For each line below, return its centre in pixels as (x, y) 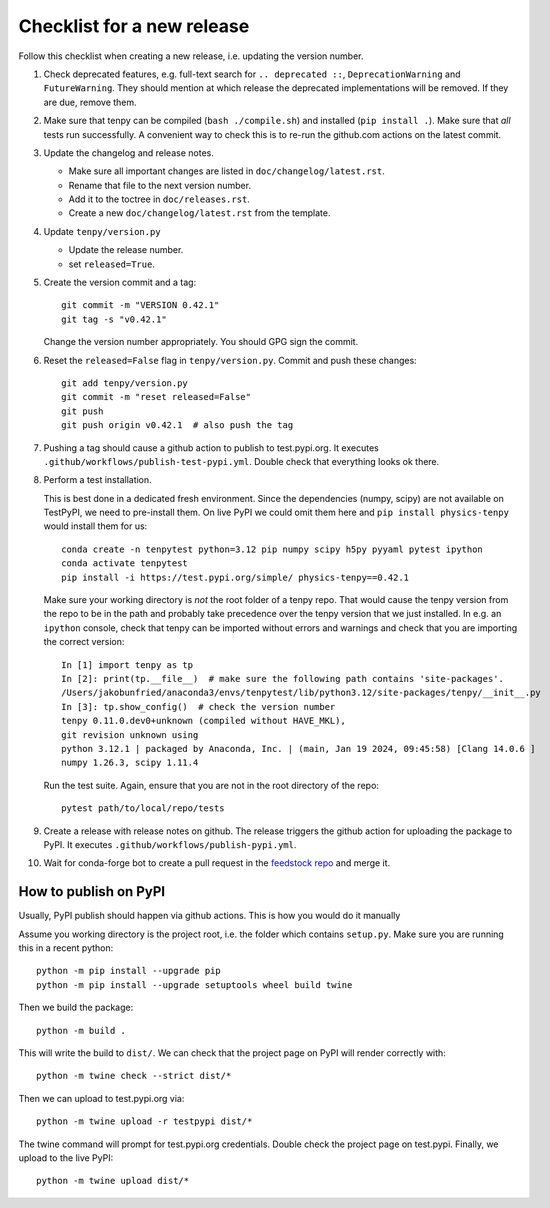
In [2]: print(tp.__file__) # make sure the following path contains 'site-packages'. (283, 678)
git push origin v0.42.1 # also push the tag (177, 425)
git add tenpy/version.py (125, 383)
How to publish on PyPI (91, 891)
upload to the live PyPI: (66, 1157)
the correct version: (84, 642)
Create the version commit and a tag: (120, 282)
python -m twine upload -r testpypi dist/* (144, 1121)
